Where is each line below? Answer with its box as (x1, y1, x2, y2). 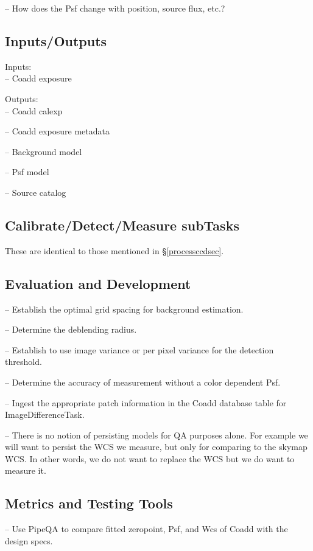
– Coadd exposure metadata (5, 125, 110, 137)
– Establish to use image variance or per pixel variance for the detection (5, 343, 274, 356)
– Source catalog (5, 185, 66, 198)
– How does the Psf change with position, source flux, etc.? (5, 2, 225, 14)
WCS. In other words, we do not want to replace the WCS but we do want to (5, 452, 295, 465)
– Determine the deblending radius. (5, 323, 137, 336)
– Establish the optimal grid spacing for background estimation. (5, 302, 244, 315)
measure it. (5, 464, 46, 477)
